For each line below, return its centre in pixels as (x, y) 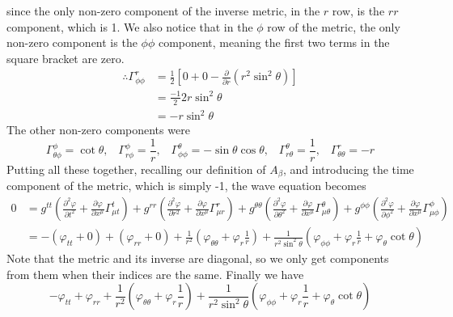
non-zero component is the (72, 42)
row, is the (358, 11)
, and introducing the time (348, 169)
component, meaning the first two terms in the (274, 42)
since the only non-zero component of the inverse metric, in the (163, 11)
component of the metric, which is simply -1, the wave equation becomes (186, 186)
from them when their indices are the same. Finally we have (155, 274)
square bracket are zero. (66, 58)
